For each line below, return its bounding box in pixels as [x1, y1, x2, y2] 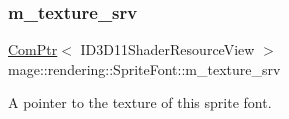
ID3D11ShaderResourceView [80, 39, 255, 60]
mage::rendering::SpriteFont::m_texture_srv [8, 58, 281, 79]
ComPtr [8, 39, 58, 60]
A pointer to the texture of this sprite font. [8, 92, 272, 113]
